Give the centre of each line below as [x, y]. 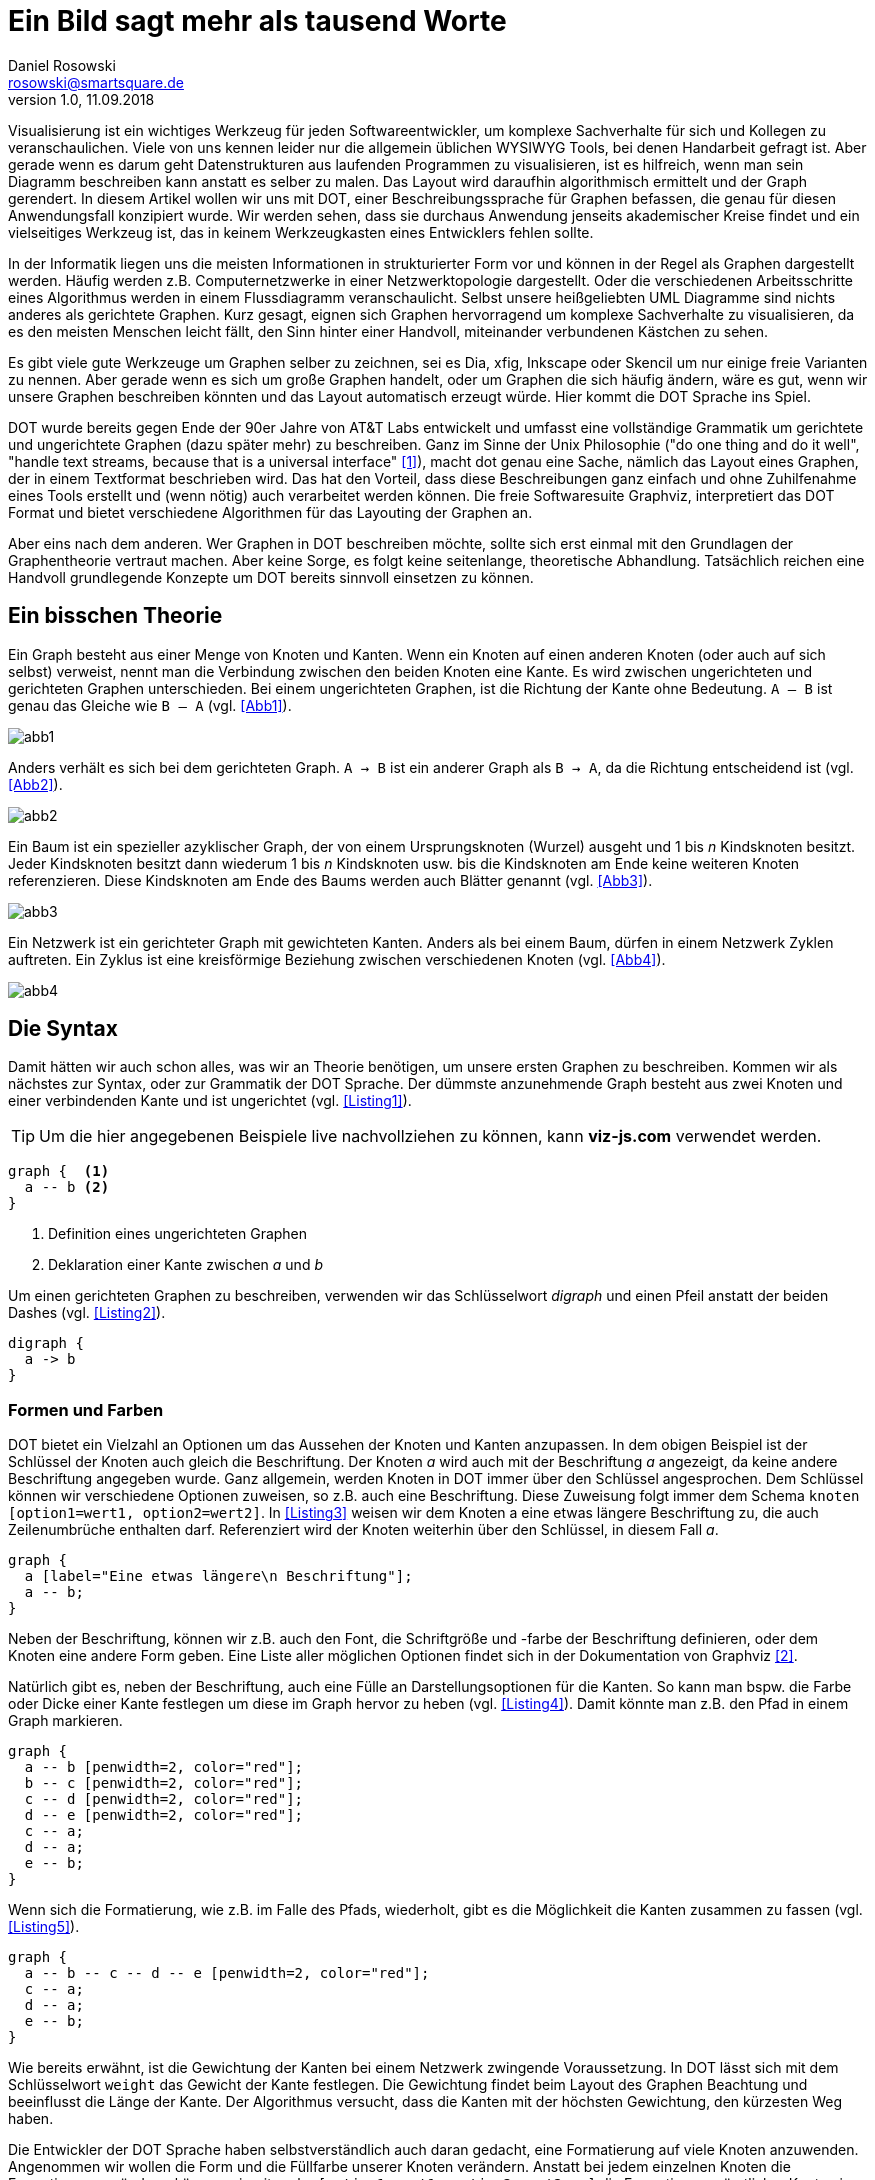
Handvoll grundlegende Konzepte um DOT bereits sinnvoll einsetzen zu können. [271, 577]
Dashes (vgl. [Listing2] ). [87, 1313]
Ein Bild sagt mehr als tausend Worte [257, 21]
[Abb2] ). [35, 784]
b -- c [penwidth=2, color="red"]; [164, 1783]
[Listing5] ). [44, 1927]
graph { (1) [59, 1171]
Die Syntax [63, 1029]
